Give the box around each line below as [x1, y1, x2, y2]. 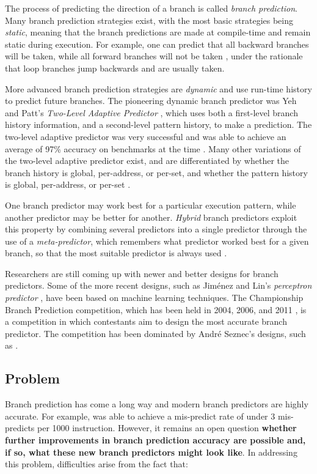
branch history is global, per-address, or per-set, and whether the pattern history [5, 166, 308, 179]
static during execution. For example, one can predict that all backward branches [5, 37, 309, 50]
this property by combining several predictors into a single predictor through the [5, 223, 307, 235]
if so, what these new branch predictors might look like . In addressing [5, 445, 297, 458]
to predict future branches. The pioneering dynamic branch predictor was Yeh [5, 94, 297, 107]
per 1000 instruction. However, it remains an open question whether [37, 421, 297, 434]
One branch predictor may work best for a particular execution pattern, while [5, 198, 296, 211]
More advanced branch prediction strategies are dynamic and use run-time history [5, 82, 312, 95]
